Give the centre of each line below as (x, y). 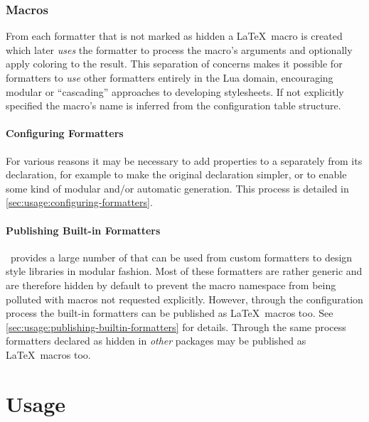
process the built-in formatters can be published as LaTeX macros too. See (170, 313)
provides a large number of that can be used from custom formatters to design (181, 257)
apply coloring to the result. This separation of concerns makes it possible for (174, 64)
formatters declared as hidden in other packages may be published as (156, 341)
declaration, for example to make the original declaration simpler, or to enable (176, 174)
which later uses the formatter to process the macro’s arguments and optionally (179, 49)
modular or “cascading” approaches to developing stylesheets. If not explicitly (175, 91)
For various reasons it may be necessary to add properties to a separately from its (184, 160)
